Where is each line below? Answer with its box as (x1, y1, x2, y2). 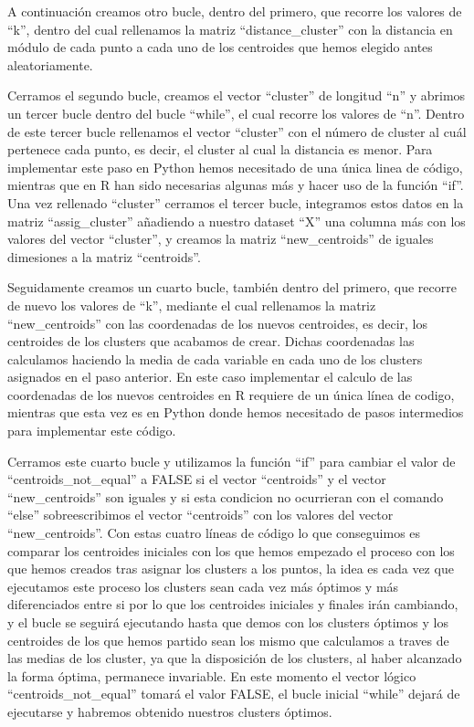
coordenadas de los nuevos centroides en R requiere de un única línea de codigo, (7, 385, 455, 404)
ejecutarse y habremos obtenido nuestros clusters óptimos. (7, 701, 332, 721)
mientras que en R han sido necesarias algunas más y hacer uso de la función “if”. (7, 175, 464, 195)
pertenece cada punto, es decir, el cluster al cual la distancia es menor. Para (7, 140, 433, 159)
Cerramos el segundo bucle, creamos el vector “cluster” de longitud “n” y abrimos (7, 86, 466, 105)
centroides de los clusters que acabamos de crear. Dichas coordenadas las (7, 332, 415, 351)
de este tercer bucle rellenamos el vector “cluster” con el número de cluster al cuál (7, 121, 467, 141)
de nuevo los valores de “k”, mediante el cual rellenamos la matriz (7, 295, 376, 314)
